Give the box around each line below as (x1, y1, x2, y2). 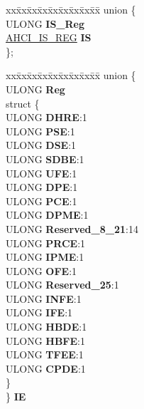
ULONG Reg (6, 81, 65, 96)
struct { (6, 95, 40, 110)
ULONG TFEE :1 (6, 347, 84, 362)
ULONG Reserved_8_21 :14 (6, 221, 138, 236)
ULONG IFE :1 (6, 305, 73, 320)
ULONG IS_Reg (6, 16, 85, 31)
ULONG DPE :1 (6, 180, 78, 195)
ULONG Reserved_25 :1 (6, 277, 119, 292)
